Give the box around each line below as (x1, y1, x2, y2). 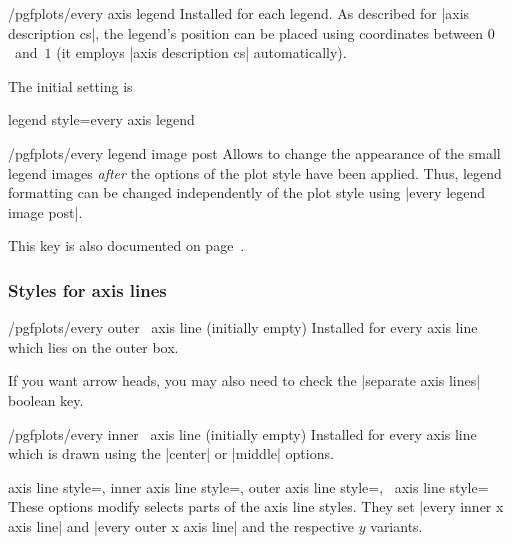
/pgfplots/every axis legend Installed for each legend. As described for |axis (8, 3, 470, 23)
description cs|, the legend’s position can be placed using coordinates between (8, 22, 483, 43)
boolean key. (8, 389, 84, 410)
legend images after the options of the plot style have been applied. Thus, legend (8, 162, 502, 183)
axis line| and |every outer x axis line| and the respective (8, 515, 355, 536)
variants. (370, 515, 423, 536)
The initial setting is (8, 75, 133, 96)
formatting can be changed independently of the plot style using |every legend (8, 182, 486, 203)
